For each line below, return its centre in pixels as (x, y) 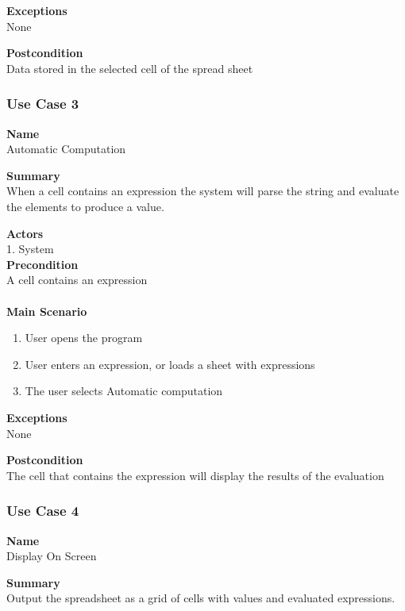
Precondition (42, 264)
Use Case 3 (43, 104)
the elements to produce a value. (85, 206)
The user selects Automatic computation (124, 391)
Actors (25, 233)
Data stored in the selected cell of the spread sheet (130, 68)
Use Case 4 (43, 511)
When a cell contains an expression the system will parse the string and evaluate (203, 191)
